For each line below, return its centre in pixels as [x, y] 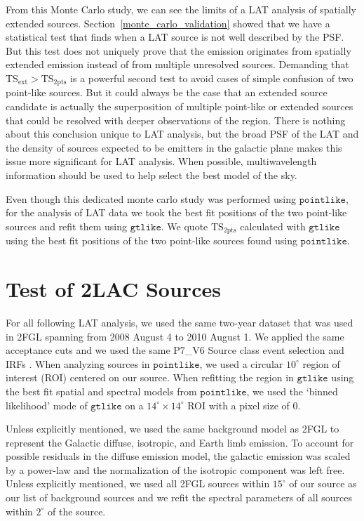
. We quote [184, 226]
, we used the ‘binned [292, 391]
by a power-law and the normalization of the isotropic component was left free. [175, 469]
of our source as [323, 483]
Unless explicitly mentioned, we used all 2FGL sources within [138, 483]
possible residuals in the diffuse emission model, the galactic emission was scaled [178, 456]
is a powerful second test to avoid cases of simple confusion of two [212, 78]
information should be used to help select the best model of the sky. [151, 174]
